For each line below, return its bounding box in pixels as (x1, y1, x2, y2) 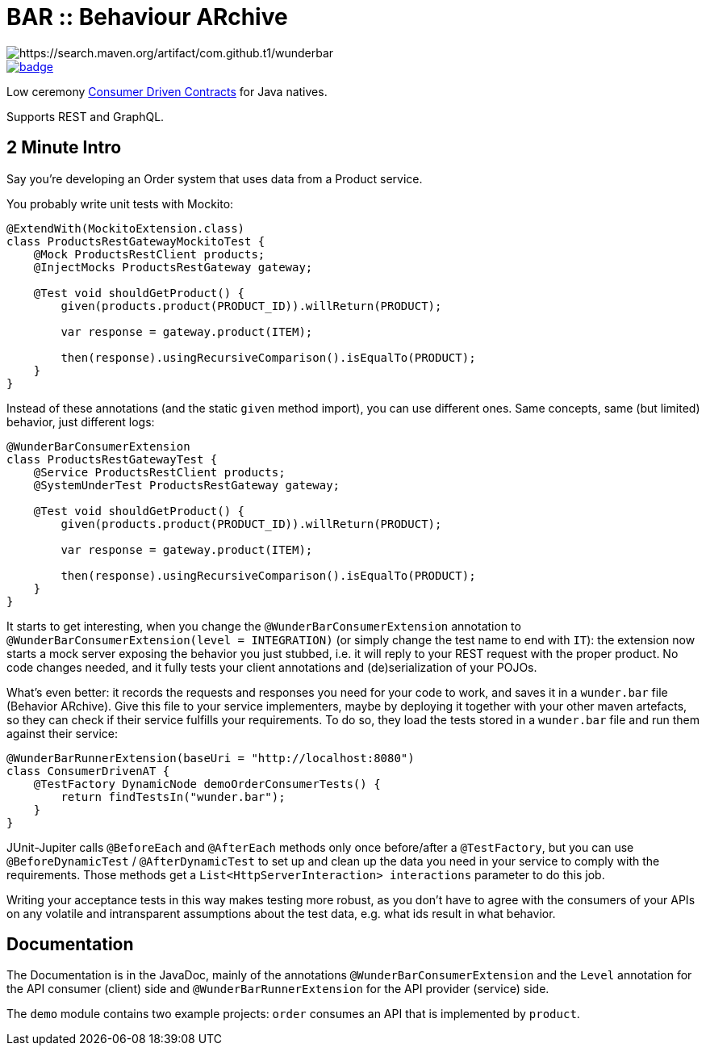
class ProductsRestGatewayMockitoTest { (6, 234, 265, 248)
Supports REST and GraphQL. (6, 109, 165, 124)
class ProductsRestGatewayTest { (6, 452, 218, 466)
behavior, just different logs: (6, 414, 155, 429)
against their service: (6, 726, 118, 740)
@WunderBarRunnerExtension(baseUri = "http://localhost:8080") (6, 751, 415, 765)
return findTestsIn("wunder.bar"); (61, 790, 286, 803)
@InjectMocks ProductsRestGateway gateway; (33, 260, 313, 274)
